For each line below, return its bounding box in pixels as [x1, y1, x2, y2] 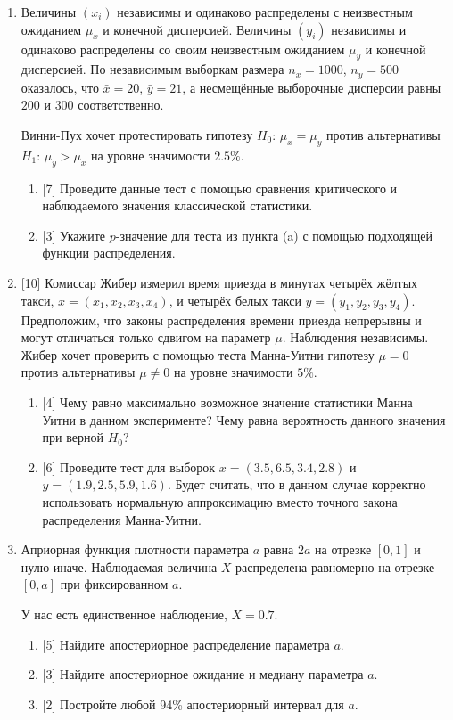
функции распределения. [42, 243, 176, 262]
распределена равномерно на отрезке [235, 557, 435, 576]
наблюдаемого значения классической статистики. [42, 196, 313, 215]
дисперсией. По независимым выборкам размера [21, 60, 284, 78]
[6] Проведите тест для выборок [42, 457, 216, 476]
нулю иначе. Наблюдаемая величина [21, 557, 218, 576]
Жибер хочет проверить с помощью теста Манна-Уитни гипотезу [21, 345, 375, 364]
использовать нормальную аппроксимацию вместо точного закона [42, 492, 398, 511]
